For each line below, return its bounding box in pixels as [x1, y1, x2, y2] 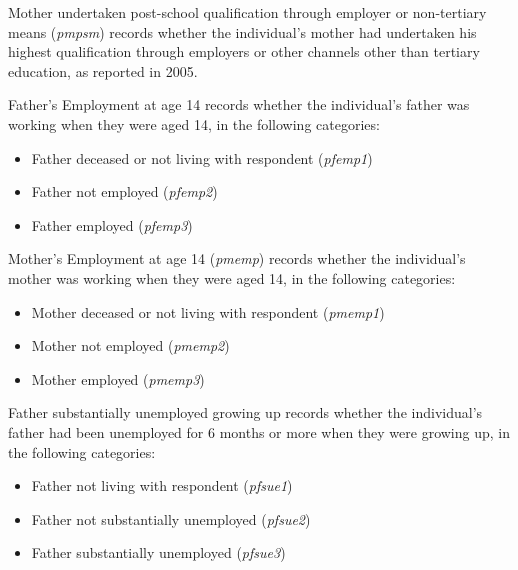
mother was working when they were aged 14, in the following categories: [8, 267, 456, 288]
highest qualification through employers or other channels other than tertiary [8, 41, 480, 62]
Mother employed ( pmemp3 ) [31, 368, 205, 389]
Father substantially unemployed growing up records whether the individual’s [8, 402, 483, 423]
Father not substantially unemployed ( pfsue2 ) [31, 508, 311, 529]
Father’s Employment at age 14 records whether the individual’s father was [8, 94, 470, 115]
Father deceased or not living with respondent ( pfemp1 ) [31, 147, 373, 168]
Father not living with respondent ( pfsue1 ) [31, 475, 293, 496]
